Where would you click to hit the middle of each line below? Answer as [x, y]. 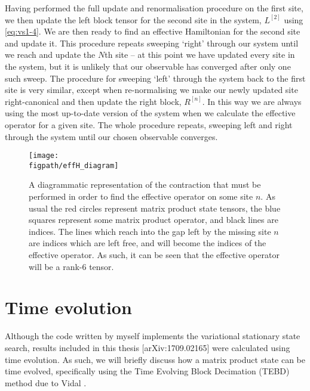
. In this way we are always [252, 101]
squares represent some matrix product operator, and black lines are [154, 220]
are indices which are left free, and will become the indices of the [148, 243]
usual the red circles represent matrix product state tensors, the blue [155, 208]
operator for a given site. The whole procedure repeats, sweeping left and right [149, 124]
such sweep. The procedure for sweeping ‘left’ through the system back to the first [155, 78]
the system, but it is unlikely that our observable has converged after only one [148, 66]
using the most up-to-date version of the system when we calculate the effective [150, 113]
